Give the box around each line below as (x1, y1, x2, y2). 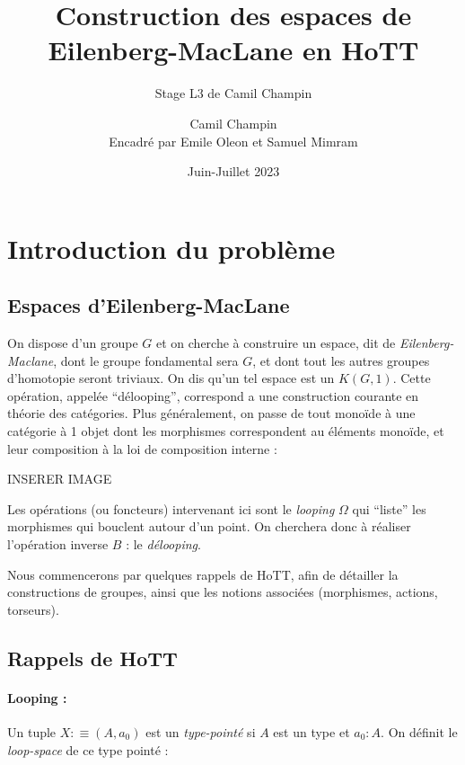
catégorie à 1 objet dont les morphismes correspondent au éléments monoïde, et (7, 422, 444, 440)
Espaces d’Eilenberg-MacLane (7, 291, 290, 319)
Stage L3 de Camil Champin (154, 84, 312, 102)
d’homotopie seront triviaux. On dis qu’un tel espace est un (7, 369, 335, 387)
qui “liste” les (352, 499, 426, 518)
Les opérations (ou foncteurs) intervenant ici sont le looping (7, 499, 335, 518)
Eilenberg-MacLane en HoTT (48, 31, 419, 68)
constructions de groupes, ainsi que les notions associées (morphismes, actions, (7, 583, 438, 601)
